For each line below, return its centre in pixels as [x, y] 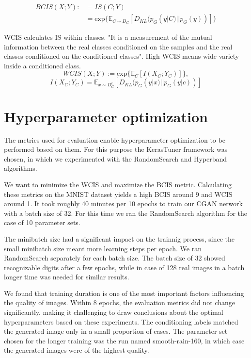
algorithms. [21, 168]
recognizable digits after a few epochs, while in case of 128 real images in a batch [124, 267]
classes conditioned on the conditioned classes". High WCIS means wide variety [122, 56]
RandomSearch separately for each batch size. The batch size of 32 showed [115, 258]
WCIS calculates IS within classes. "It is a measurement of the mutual [108, 37]
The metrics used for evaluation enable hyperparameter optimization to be [115, 139]
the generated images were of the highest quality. [77, 350]
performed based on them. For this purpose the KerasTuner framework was [116, 149]
